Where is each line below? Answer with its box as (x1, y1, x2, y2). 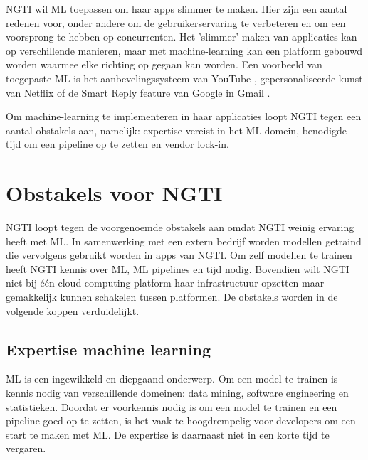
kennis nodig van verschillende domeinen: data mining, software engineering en (6, 385, 349, 400)
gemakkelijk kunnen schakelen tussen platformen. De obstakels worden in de (6, 289, 338, 304)
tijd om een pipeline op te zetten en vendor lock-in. (6, 137, 229, 151)
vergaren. (6, 441, 46, 456)
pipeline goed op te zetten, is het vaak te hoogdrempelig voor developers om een (6, 413, 356, 428)
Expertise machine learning (6, 338, 211, 360)
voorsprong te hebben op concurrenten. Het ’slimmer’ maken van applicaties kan (6, 29, 357, 44)
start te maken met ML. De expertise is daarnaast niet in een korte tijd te (6, 427, 330, 442)
